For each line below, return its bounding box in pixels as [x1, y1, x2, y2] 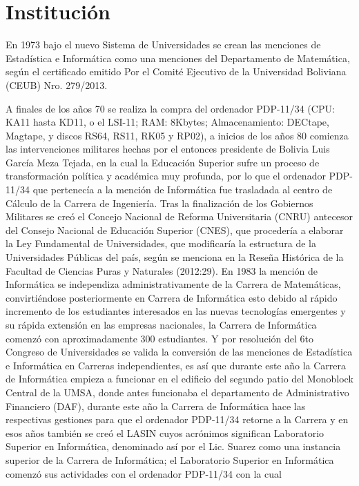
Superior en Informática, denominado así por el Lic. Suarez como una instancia [6, 439, 341, 454]
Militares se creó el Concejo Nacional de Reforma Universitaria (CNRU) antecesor [6, 209, 353, 224]
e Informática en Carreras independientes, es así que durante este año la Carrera [6, 358, 346, 372]
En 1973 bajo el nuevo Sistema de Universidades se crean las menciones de [6, 37, 321, 52]
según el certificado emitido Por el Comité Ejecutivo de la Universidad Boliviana [6, 64, 347, 79]
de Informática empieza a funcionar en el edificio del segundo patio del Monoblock [6, 371, 353, 386]
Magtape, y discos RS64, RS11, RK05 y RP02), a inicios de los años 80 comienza [6, 128, 349, 142]
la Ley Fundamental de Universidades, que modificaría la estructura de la [6, 236, 316, 251]
